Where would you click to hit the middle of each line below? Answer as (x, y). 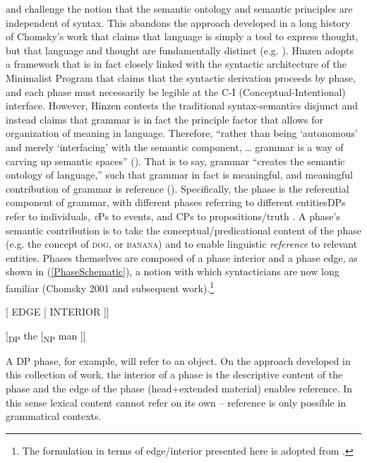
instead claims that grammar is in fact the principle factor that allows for (165, 119)
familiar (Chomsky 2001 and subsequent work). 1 (110, 287)
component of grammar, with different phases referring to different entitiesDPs (176, 202)
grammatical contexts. (54, 416)
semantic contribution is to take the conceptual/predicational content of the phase (183, 230)
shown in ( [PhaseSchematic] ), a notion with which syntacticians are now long (173, 271)
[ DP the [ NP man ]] (46, 336)
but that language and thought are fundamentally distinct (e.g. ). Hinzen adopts (180, 50)
